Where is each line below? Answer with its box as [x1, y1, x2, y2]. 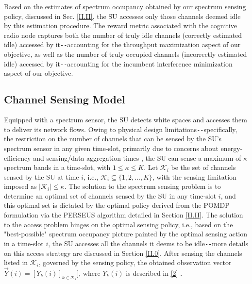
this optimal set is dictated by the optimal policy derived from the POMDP [4, 200, 230, 210]
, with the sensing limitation [152, 171, 236, 182]
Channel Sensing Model [4, 92, 125, 107]
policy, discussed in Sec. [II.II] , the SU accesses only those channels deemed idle [4, 11, 241, 21]
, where [79, 267, 101, 278]
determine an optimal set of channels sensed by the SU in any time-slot [4, 190, 217, 200]
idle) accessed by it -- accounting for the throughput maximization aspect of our [4, 39, 241, 50]
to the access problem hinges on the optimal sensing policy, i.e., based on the [4, 219, 233, 229]
